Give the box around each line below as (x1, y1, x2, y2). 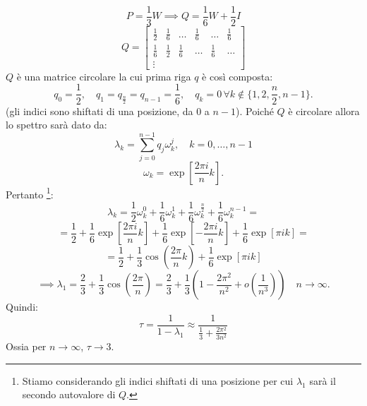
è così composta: (202, 68, 273, 83)
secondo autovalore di (22, 387, 116, 402)
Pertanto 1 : (6, 184, 54, 201)
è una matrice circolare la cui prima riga (16, 68, 191, 83)
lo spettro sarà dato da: (6, 117, 107, 132)
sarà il (309, 373, 336, 388)
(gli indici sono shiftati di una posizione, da (6, 103, 193, 118)
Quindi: (6, 299, 38, 314)
